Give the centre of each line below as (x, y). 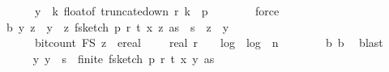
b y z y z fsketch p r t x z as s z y (118, 26)
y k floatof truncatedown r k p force (157, 11)
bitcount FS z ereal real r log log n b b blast (209, 42)
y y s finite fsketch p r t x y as (124, 58)
